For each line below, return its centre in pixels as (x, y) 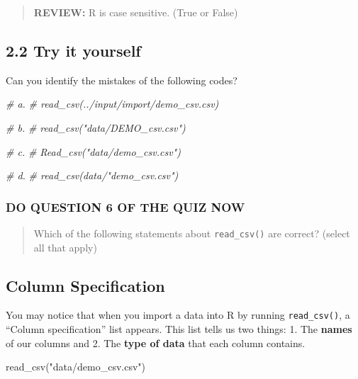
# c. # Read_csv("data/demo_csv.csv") (93, 151)
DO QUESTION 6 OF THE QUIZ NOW (125, 207)
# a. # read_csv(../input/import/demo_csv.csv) (112, 104)
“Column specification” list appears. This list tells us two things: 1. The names (179, 329)
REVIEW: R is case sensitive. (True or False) (136, 12)
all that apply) (65, 247)
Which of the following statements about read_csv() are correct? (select (192, 233)
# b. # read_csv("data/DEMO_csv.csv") (96, 127)
